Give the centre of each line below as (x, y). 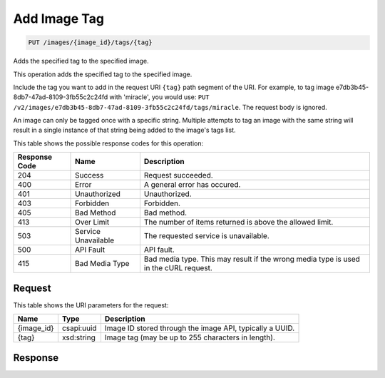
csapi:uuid (79, 328)
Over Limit (92, 223)
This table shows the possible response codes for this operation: (108, 143)
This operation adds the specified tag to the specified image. (103, 74)
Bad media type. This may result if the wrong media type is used (252, 259)
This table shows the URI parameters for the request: (91, 305)
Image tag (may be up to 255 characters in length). (190, 337)
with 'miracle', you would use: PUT (159, 97)
